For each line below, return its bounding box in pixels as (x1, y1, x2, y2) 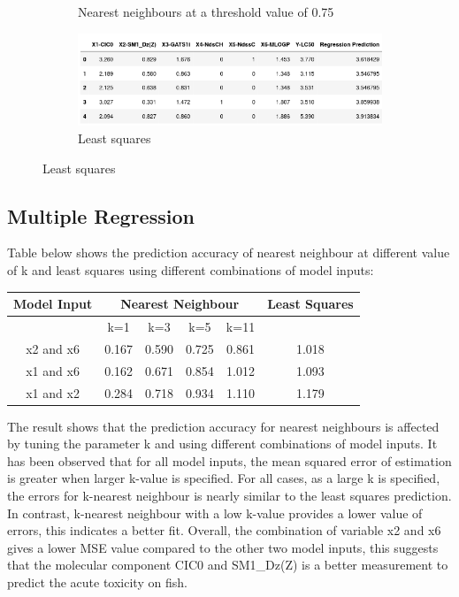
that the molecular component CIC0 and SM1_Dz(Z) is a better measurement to (7, 555, 448, 574)
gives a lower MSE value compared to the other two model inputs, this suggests (7, 538, 439, 556)
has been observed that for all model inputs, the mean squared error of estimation (7, 451, 452, 470)
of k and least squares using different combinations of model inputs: (7, 261, 374, 279)
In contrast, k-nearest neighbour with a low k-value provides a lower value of (7, 503, 423, 522)
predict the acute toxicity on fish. (7, 572, 187, 591)
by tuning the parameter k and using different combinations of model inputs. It (7, 434, 438, 453)
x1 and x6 (26, 361, 80, 379)
